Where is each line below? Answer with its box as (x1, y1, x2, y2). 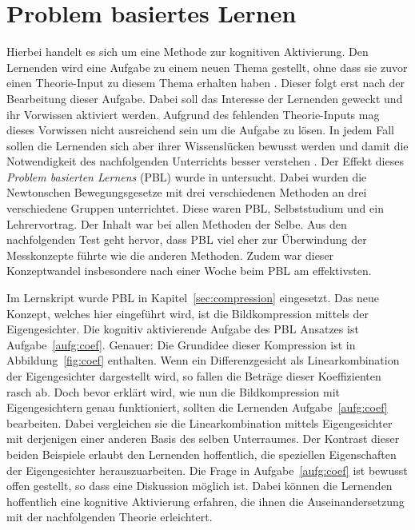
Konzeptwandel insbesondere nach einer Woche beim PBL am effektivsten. (6, 262, 372, 279)
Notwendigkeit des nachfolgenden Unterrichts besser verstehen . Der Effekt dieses (6, 153, 404, 169)
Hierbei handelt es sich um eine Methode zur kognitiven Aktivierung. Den (6, 43, 369, 60)
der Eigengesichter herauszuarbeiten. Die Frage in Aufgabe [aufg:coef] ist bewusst (6, 461, 408, 478)
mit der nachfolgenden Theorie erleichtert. (6, 508, 213, 525)
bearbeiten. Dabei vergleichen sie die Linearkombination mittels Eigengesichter (6, 414, 393, 431)
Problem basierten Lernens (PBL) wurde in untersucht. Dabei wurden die (6, 168, 367, 185)
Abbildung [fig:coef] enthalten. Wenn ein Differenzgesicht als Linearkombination (6, 352, 400, 369)
